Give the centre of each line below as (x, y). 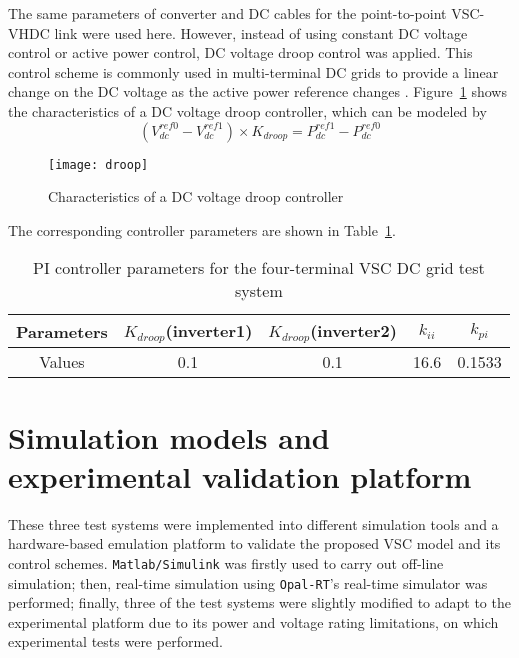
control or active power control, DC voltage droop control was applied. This (240, 52)
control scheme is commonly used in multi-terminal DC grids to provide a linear (253, 71)
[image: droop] (98, 164)
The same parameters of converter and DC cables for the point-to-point (227, 13)
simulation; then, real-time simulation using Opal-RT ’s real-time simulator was (248, 582)
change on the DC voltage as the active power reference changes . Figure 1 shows (257, 91)
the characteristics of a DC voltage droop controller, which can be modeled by (247, 110)
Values (62, 362)
